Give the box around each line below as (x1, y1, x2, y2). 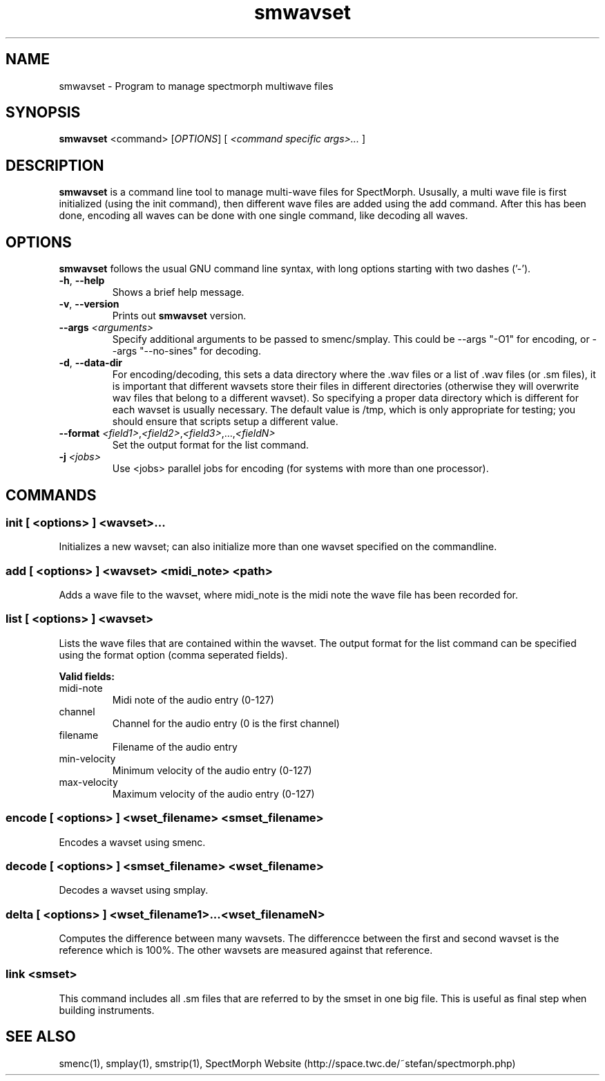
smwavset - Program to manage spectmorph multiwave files (59, 79, 334, 92)
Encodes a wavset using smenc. (59, 836, 206, 848)
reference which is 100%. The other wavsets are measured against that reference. (59, 944, 433, 957)
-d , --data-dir (59, 357, 122, 369)
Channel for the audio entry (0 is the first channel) (112, 717, 340, 729)
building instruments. (59, 1004, 155, 1016)
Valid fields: (59, 670, 115, 682)
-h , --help (59, 274, 105, 287)
